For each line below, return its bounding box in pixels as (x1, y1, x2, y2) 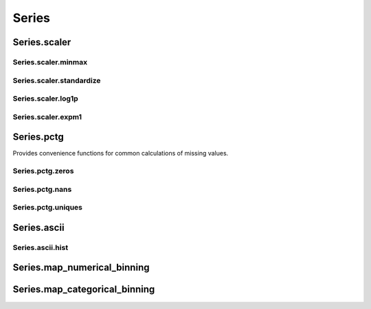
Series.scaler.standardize (12, 75, 101, 85)
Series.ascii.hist (12, 243, 69, 252)
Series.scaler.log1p (12, 94, 78, 103)
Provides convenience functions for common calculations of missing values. (12, 149, 229, 158)
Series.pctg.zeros (12, 166, 74, 176)
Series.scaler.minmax (12, 57, 88, 66)
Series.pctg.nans (12, 184, 72, 194)
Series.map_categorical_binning (12, 284, 155, 295)
